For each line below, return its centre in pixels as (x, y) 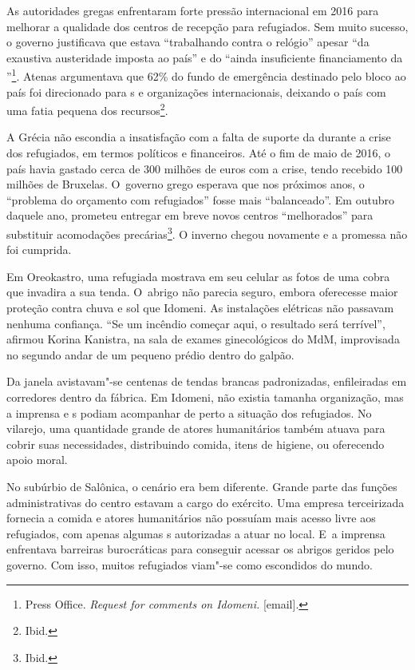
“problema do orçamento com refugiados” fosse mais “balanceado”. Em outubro (200, 199)
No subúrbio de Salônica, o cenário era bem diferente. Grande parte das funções (202, 486)
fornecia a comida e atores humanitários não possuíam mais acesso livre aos (191, 518)
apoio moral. (37, 460)
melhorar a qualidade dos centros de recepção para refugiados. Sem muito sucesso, (207, 26)
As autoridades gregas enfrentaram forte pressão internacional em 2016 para (193, 10)
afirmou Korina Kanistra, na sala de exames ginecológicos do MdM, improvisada (203, 339)
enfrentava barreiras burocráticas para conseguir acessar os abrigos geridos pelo (200, 549)
